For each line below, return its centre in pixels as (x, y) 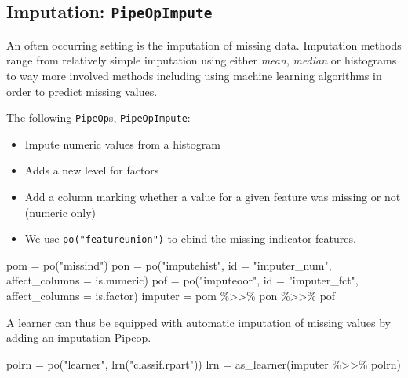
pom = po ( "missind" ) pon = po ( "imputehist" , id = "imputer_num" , (169, 264)
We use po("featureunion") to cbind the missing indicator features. (190, 239)
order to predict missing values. (82, 91)
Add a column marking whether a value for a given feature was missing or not (213, 196)
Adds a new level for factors (92, 170)
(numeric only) (60, 212)
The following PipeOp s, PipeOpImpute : (98, 117)
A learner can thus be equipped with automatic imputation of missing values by (199, 322)
